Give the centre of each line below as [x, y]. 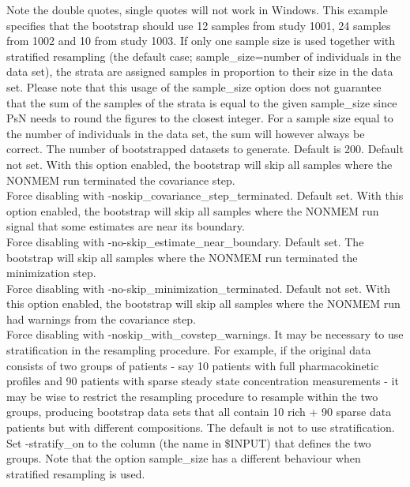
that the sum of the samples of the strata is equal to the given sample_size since [202, 102]
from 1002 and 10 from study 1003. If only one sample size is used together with [201, 41]
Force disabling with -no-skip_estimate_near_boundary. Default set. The [185, 241]
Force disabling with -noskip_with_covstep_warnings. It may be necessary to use [205, 334]
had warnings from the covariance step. [101, 318]
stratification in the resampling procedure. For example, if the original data [189, 350]
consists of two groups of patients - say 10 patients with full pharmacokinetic [193, 365]
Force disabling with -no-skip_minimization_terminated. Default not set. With [199, 288]
